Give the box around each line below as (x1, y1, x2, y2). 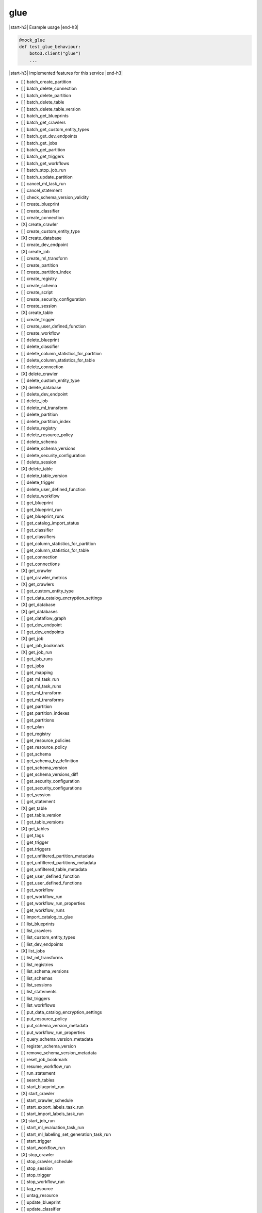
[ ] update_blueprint (21, 1199, 61, 1205)
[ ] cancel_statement (21, 187, 63, 194)
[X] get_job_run (21, 649, 52, 655)
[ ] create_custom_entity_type (21, 228, 80, 234)
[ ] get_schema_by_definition (21, 758, 79, 764)
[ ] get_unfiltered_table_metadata (21, 867, 87, 872)
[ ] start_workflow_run (21, 1145, 65, 1151)
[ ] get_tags (21, 833, 44, 838)
